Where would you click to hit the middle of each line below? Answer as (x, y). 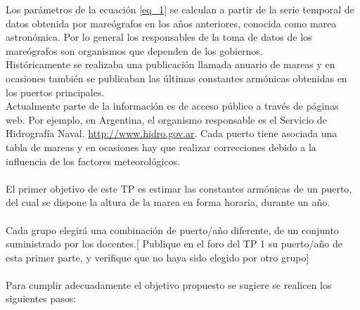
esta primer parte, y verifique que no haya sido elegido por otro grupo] (157, 257)
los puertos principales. (55, 92)
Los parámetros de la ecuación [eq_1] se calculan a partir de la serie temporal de (180, 9)
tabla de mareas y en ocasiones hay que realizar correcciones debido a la (161, 147)
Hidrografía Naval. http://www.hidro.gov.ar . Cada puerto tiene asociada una (172, 133)
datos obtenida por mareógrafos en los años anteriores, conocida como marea (171, 23)
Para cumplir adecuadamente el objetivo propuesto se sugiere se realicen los (169, 284)
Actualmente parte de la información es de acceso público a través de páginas (172, 106)
